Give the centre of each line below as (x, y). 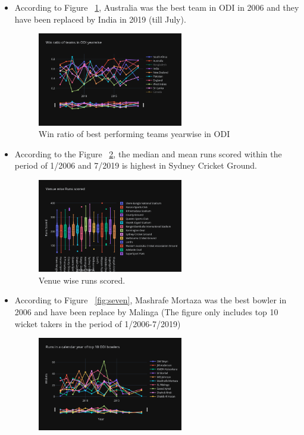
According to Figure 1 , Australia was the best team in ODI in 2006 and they (157, 7)
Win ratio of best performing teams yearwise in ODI (134, 134)
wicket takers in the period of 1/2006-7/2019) (98, 323)
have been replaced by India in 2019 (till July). (100, 19)
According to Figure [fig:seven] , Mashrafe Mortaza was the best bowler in (151, 300)
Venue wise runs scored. (82, 280)
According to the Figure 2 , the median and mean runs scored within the (148, 153)
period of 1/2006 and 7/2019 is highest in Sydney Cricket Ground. (136, 165)
